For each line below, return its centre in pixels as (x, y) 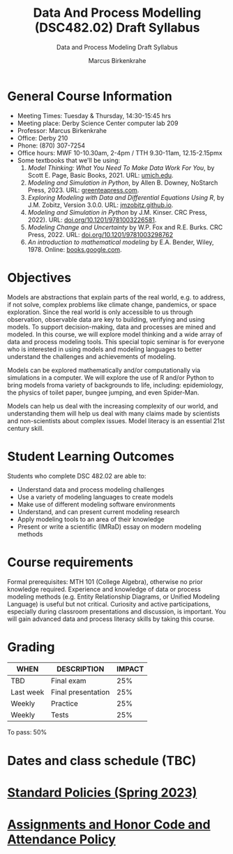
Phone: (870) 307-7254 (51, 145)
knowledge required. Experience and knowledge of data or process (104, 589)
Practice (65, 704)
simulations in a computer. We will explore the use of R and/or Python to (111, 377)
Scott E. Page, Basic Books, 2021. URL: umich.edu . (100, 175)
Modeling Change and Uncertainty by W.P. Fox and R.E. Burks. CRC (125, 227)
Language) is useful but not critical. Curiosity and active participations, (109, 604)
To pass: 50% (27, 732)
